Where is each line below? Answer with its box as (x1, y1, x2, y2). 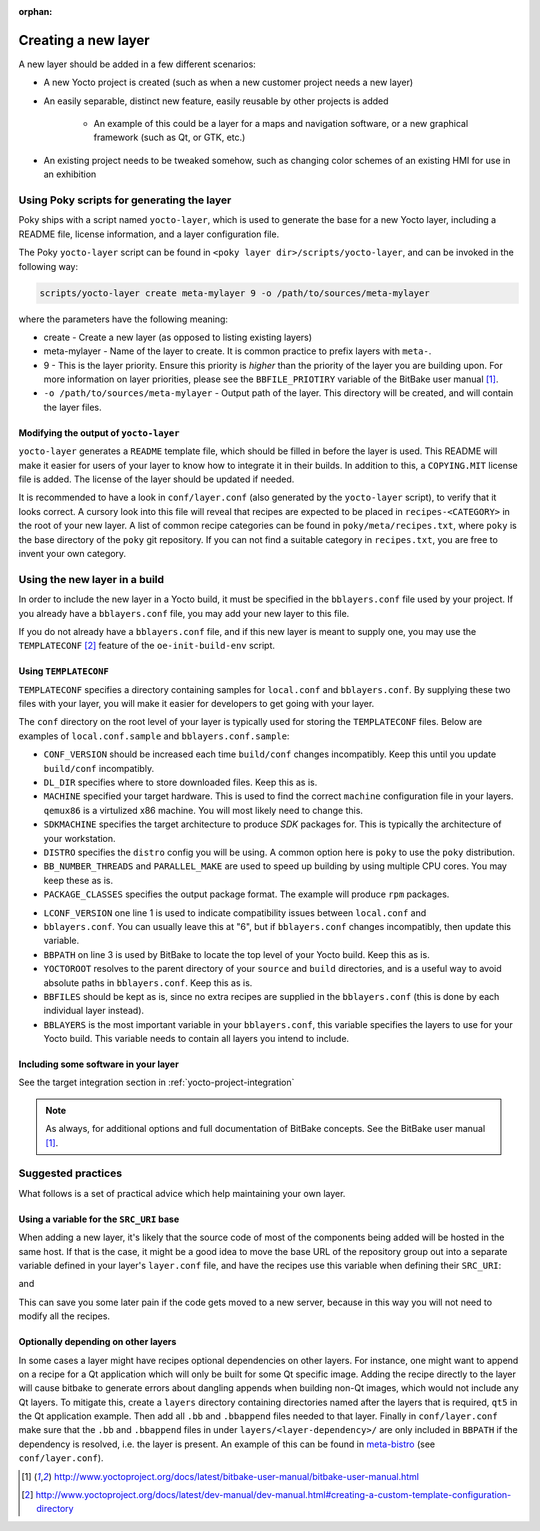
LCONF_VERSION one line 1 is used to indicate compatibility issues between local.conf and (43, 906, 427, 919)
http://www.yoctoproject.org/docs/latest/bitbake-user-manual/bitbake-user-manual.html (53, 1470, 420, 1482)
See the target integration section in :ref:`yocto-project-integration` (18, 1076, 295, 1089)
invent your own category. (18, 548, 127, 559)
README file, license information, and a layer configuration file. (18, 228, 280, 240)
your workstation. (43, 832, 116, 844)
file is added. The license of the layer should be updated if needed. (18, 473, 295, 485)
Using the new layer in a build (18, 572, 165, 586)
